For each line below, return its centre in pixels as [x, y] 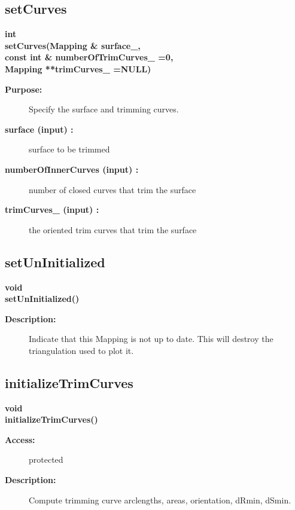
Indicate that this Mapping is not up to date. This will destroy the [151, 339]
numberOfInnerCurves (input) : [72, 169]
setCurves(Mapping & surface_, [73, 45]
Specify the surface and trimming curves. [104, 109]
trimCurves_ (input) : [52, 210]
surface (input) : [39, 129]
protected [46, 459]
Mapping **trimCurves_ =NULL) [78, 68]
